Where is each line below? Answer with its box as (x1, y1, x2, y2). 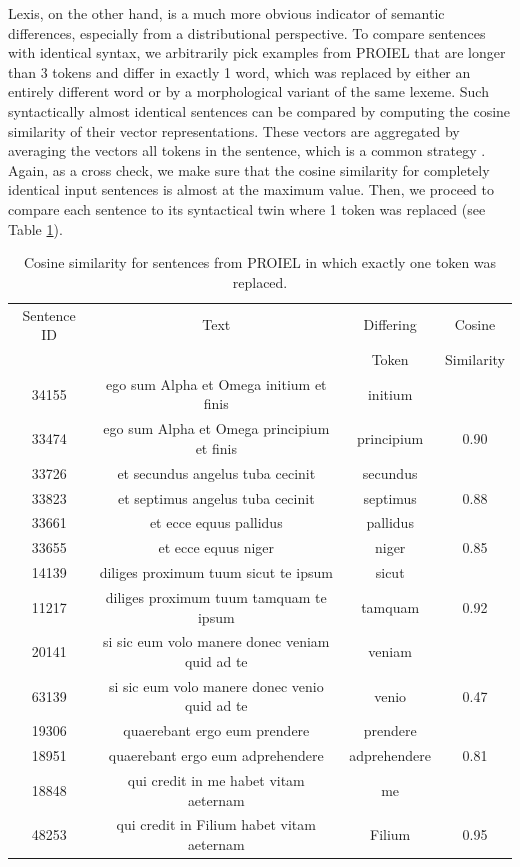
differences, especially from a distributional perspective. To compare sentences (8, 22, 486, 43)
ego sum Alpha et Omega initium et (106, 373, 327, 394)
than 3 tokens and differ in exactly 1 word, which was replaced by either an (8, 61, 471, 82)
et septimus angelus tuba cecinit (117, 487, 315, 508)
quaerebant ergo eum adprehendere (108, 745, 324, 766)
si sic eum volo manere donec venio (108, 675, 324, 696)
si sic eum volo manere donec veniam (103, 631, 330, 652)
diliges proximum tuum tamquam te (105, 586, 327, 607)
